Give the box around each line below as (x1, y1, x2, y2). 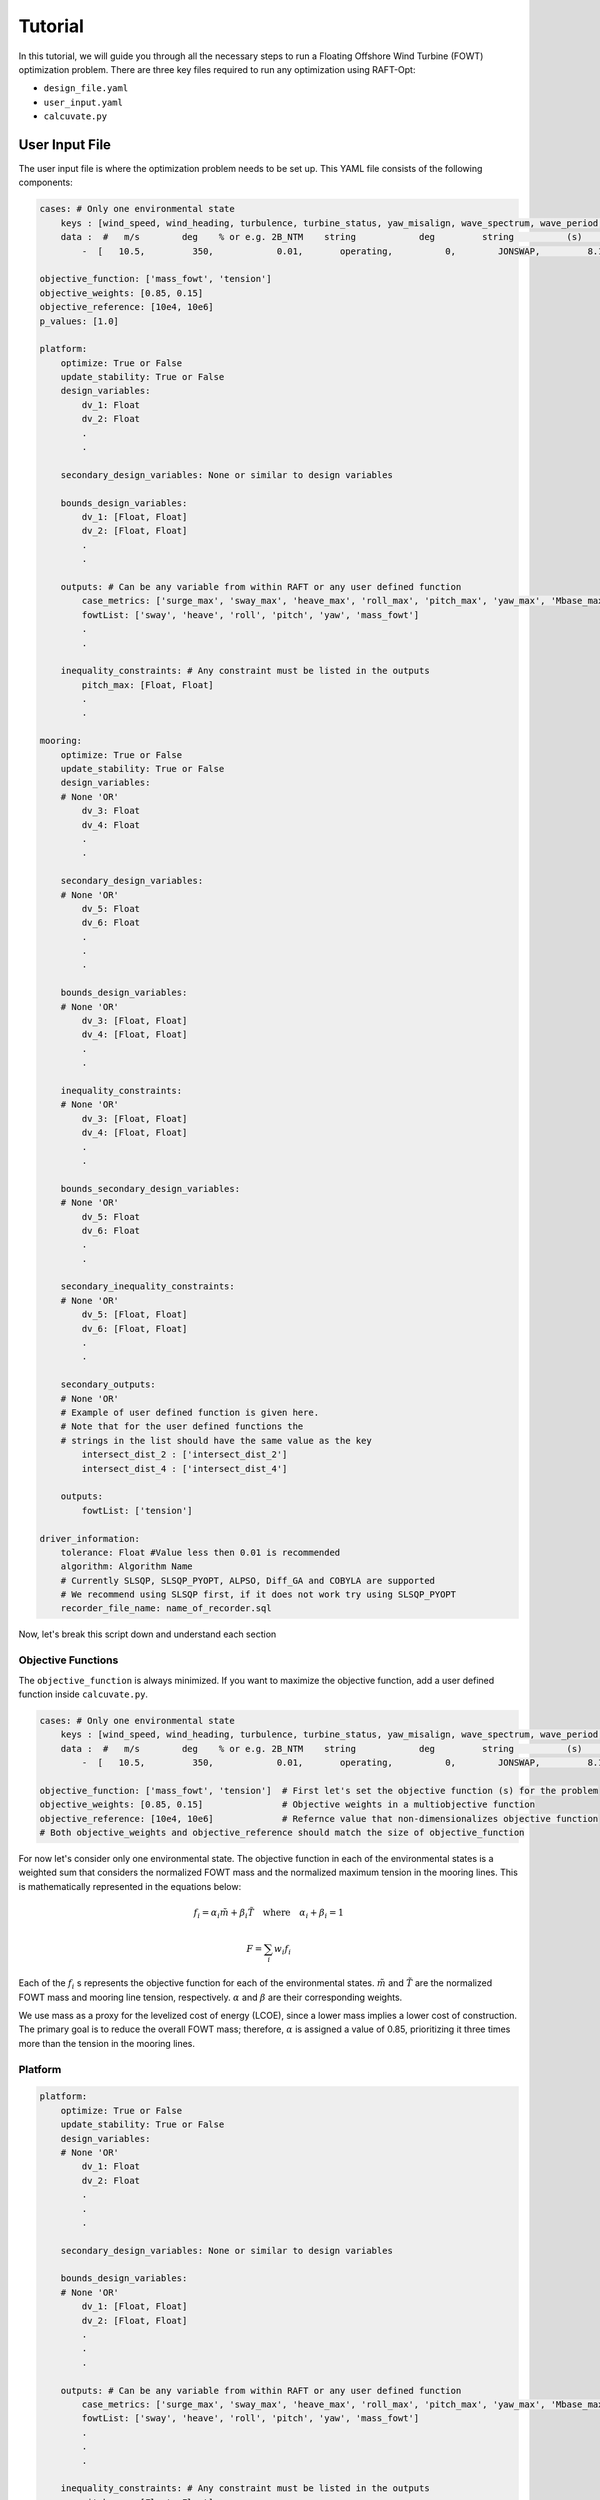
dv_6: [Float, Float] (81, 1323, 188, 1334)
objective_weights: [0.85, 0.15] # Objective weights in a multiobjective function (39, 1799, 535, 1810)
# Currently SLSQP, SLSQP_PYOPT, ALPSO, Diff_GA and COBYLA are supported (60, 1575, 435, 1586)
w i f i (273, 1943, 292, 1957)
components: (18, 176, 74, 189)
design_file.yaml (43, 83, 129, 94)
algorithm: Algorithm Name (60, 1561, 194, 1572)
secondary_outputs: (60, 1379, 157, 1390)
